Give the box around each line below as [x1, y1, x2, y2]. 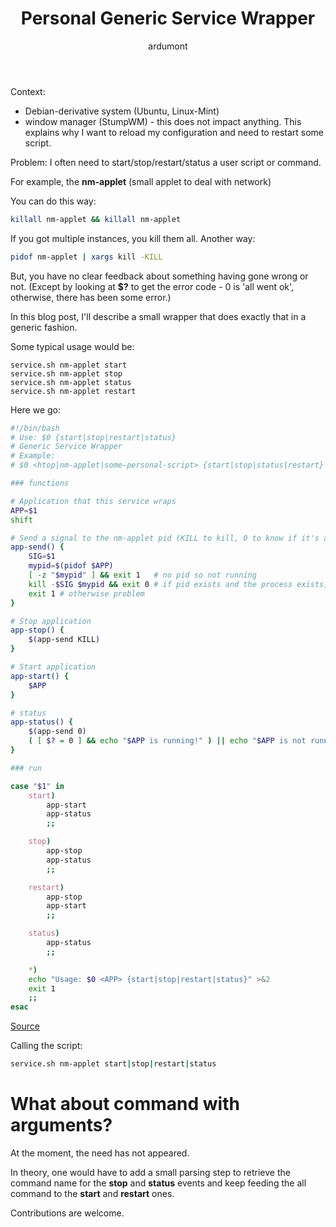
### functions [10, 478, 70, 489]
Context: [10, 85, 46, 97]
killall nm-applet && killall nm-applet [10, 214, 182, 224]
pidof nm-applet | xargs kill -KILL [10, 252, 163, 262]
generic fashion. [10, 321, 78, 333]
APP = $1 [10, 505, 38, 516]
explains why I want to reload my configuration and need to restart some [24, 126, 325, 138]
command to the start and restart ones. [10, 1188, 175, 1199]
